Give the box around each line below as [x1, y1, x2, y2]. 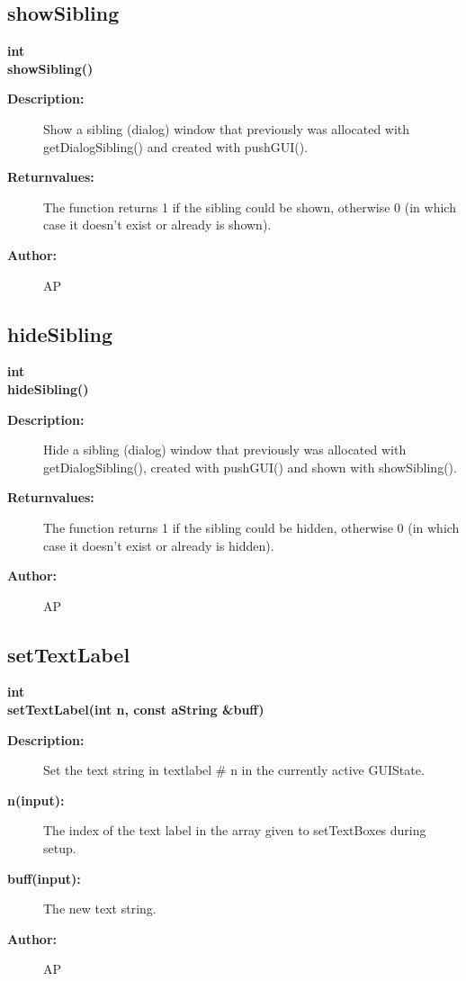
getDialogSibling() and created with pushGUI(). [43, 137, 309, 156]
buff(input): [7, 868, 81, 887]
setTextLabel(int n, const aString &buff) [7, 700, 264, 719]
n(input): [7, 790, 65, 809]
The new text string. [43, 899, 157, 918]
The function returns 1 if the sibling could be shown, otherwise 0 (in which [43, 197, 456, 216]
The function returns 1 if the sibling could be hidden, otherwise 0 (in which [43, 517, 460, 536]
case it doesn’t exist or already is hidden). [43, 535, 274, 554]
